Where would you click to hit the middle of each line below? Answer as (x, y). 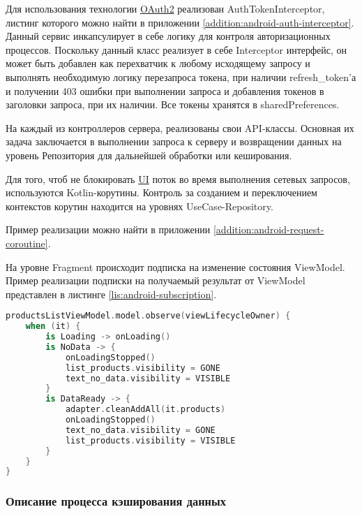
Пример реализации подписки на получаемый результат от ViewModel (156, 280)
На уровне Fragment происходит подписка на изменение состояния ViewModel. (175, 266)
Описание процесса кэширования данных (116, 501)
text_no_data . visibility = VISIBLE (148, 378)
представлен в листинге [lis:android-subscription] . (111, 294)
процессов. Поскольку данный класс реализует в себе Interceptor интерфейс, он (176, 49)
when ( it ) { (53, 326)
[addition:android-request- (269, 229)
